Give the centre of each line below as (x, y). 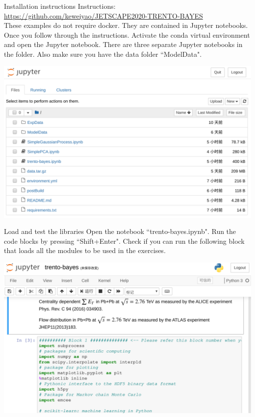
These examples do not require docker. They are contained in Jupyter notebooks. (126, 25)
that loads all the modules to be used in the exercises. (85, 250)
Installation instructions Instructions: (60, 6)
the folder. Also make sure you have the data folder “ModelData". (103, 54)
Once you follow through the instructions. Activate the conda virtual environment (127, 35)
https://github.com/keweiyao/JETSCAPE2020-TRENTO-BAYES (103, 15)
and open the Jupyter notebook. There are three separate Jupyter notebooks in (123, 44)
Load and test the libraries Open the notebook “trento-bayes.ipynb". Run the (120, 231)
